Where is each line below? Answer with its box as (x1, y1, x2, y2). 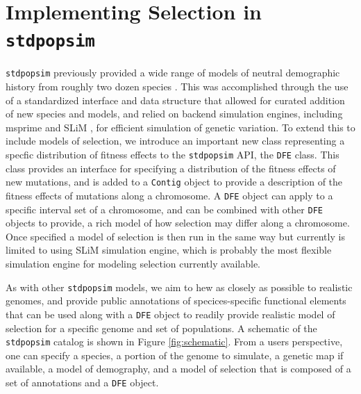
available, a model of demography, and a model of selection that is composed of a (6, 361, 351, 376)
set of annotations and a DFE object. (6, 375, 159, 389)
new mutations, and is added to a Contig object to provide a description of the (6, 174, 343, 189)
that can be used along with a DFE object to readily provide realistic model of (6, 306, 335, 321)
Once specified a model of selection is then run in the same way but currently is (6, 229, 345, 243)
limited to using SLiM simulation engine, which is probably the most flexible (6, 243, 332, 257)
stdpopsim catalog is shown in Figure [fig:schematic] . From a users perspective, (6, 334, 343, 349)
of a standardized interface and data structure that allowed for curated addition (6, 92, 345, 107)
